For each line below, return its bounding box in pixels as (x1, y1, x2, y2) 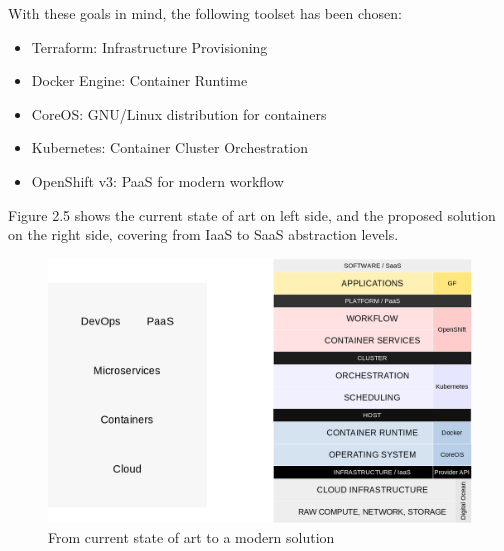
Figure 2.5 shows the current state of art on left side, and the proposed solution (8, 204, 496, 225)
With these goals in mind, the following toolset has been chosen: (8, 3, 402, 23)
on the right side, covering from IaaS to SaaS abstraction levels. (8, 224, 399, 245)
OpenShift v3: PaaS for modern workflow (31, 170, 284, 191)
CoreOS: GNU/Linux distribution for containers (31, 103, 327, 124)
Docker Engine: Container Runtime (31, 70, 248, 91)
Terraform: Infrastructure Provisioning (31, 36, 268, 57)
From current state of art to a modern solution (48, 526, 335, 547)
